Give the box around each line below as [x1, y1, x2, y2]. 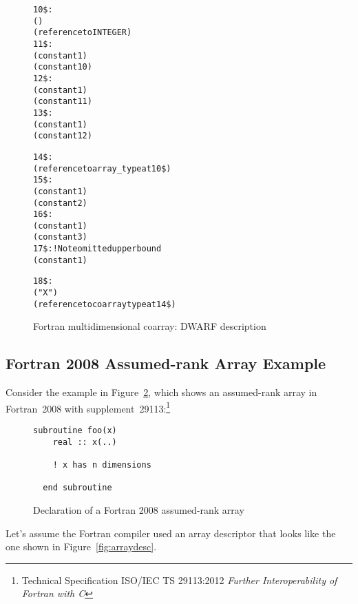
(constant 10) [33, 62, 92, 72]
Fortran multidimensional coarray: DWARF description [33, 319, 266, 333]
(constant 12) [33, 131, 92, 141]
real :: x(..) [52, 437, 117, 447]
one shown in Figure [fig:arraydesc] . [6, 539, 157, 554]
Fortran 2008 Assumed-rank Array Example [6, 353, 326, 374]
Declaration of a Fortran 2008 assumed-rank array [33, 502, 244, 517]
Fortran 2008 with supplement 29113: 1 [6, 399, 171, 415]
